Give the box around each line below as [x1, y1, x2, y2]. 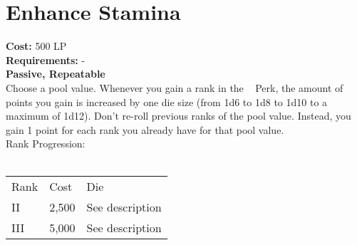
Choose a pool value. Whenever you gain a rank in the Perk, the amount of [6, 80, 343, 95]
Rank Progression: [6, 136, 86, 151]
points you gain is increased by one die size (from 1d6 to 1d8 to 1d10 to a [6, 94, 328, 109]
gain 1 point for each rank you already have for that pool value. [6, 122, 284, 137]
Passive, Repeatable [6, 66, 105, 81]
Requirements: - [6, 52, 86, 67]
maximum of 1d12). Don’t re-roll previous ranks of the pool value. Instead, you [6, 108, 351, 123]
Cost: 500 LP [6, 38, 67, 53]
